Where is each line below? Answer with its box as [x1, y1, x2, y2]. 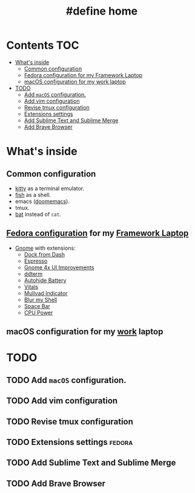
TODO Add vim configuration [6, 396, 118, 406]
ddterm [24, 270, 43, 277]
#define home [65, 4, 138, 18]
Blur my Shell [24, 296, 58, 303]
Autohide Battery [24, 277, 67, 284]
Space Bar [24, 302, 50, 309]
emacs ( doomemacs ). [15, 198, 70, 205]
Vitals [24, 283, 38, 290]
